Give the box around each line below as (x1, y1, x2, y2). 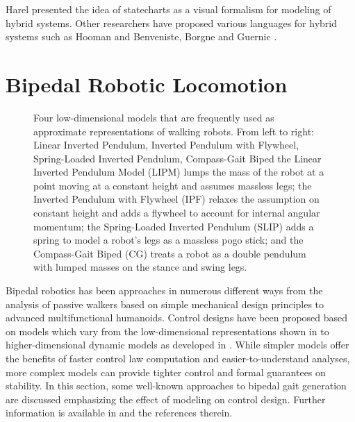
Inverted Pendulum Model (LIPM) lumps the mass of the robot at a (33, 164, 324, 179)
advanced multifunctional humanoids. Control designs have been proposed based (6, 310, 348, 325)
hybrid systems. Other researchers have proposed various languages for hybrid (6, 15, 337, 30)
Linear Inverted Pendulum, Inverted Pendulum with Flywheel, (33, 137, 299, 152)
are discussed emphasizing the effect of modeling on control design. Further (6, 391, 326, 406)
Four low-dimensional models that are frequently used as (33, 110, 274, 124)
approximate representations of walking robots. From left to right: (33, 124, 314, 138)
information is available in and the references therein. (6, 405, 233, 420)
